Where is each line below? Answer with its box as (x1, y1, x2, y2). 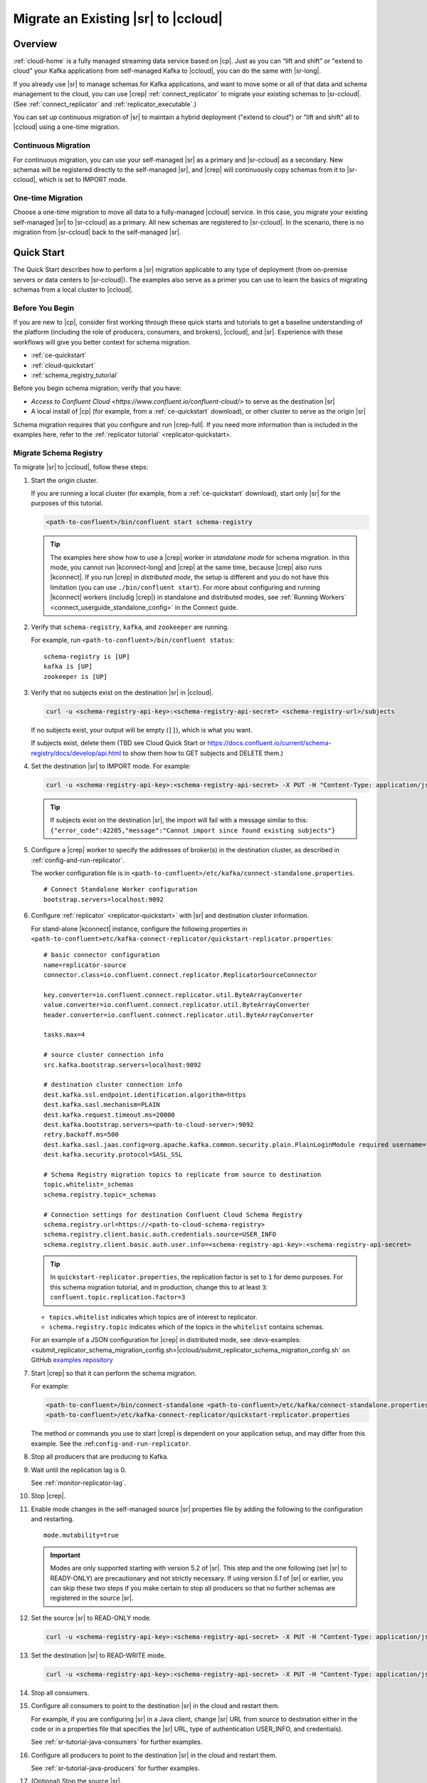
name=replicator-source (43, 961, 127, 969)
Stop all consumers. (31, 1688, 90, 1697)
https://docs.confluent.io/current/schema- (207, 739, 332, 747)
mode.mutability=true (43, 1531, 119, 1540)
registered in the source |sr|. (50, 1594, 134, 1603)
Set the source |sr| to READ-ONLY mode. (31, 1613, 152, 1622)
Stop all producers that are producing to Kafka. (31, 1452, 169, 1461)
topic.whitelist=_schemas (43, 1180, 135, 1189)
